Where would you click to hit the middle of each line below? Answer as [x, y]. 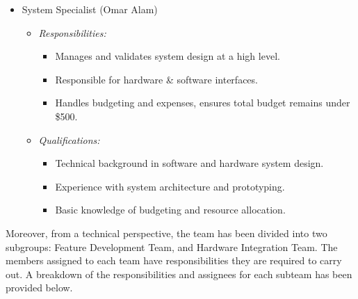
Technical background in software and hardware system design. [189, 163]
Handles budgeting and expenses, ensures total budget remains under [203, 103]
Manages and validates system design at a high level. [168, 56]
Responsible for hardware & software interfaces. [156, 79]
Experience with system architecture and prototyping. [170, 186]
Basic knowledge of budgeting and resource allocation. [170, 210]
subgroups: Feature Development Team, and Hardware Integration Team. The [172, 247]
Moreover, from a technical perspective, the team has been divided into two [166, 233]
